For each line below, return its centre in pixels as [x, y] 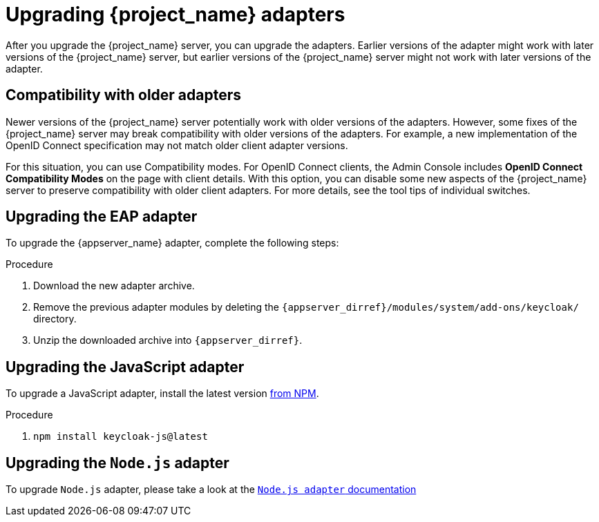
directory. [55, 319]
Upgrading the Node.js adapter [117, 463]
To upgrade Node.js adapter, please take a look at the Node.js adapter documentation [211, 490]
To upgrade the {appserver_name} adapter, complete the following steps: [172, 243]
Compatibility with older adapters [124, 95]
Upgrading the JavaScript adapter [125, 367]
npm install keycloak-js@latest [121, 437]
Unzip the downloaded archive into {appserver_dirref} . [168, 340]
